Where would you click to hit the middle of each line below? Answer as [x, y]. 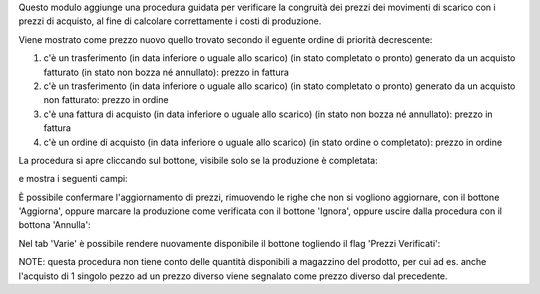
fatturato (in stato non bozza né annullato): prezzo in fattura [166, 72]
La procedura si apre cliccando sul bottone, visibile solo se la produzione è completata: [198, 160]
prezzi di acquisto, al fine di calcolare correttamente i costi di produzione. [170, 21]
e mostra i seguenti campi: [73, 179]
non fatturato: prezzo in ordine [106, 100]
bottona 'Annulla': [54, 225]
